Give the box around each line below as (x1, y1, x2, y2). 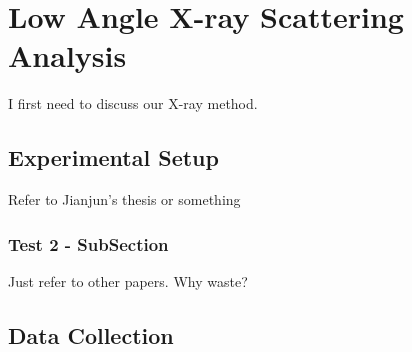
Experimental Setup (8, 142, 219, 173)
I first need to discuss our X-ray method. (8, 93, 258, 114)
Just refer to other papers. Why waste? (8, 270, 248, 291)
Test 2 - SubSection (8, 231, 169, 256)
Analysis (8, 35, 127, 76)
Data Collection (8, 319, 174, 350)
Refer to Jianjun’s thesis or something (8, 189, 241, 210)
